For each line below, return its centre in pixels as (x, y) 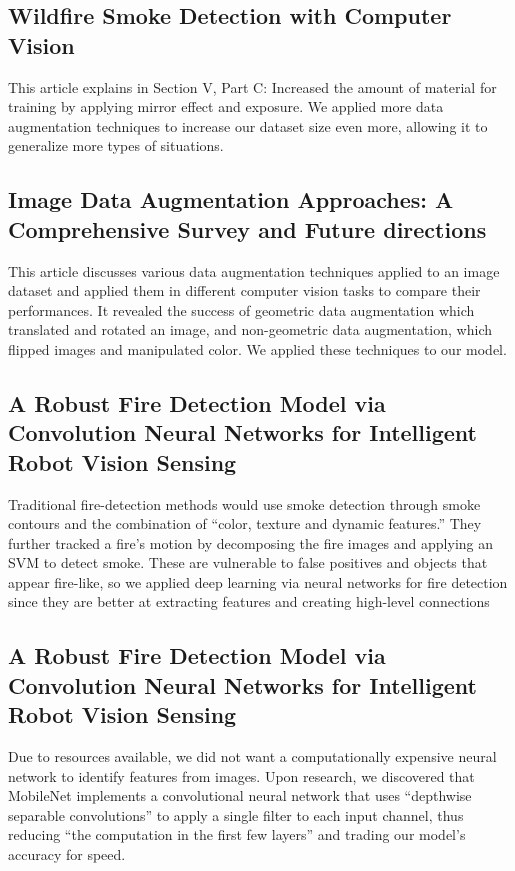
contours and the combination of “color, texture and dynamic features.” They (245, 523)
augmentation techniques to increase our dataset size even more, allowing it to (248, 125)
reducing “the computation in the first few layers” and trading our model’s (237, 834)
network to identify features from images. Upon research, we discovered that (241, 775)
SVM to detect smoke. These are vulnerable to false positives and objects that (248, 562)
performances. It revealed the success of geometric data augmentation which (241, 309)
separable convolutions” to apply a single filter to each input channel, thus (236, 814)
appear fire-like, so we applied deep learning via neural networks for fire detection (258, 581)
